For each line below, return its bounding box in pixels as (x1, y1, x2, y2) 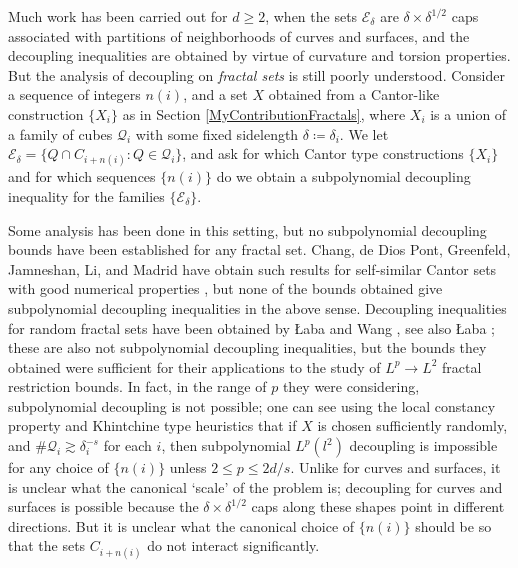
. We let (339, 123, 389, 144)
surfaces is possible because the (8, 496, 199, 517)
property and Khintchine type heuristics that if (8, 415, 297, 436)
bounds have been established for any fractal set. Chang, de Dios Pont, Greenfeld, (8, 239, 511, 260)
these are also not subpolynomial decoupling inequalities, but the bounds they (8, 337, 487, 358)
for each (103, 435, 152, 456)
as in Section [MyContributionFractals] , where (122, 103, 406, 124)
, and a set (183, 84, 248, 105)
